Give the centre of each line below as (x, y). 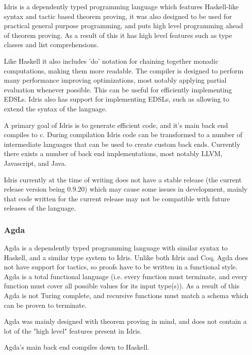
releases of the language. (40, 208)
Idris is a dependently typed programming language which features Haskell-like (121, 6)
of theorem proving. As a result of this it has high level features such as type (118, 35)
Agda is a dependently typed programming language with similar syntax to (116, 248)
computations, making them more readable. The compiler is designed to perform (124, 70)
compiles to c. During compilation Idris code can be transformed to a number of (123, 134)
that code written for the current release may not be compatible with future (117, 198)
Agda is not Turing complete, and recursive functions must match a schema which (126, 295)
